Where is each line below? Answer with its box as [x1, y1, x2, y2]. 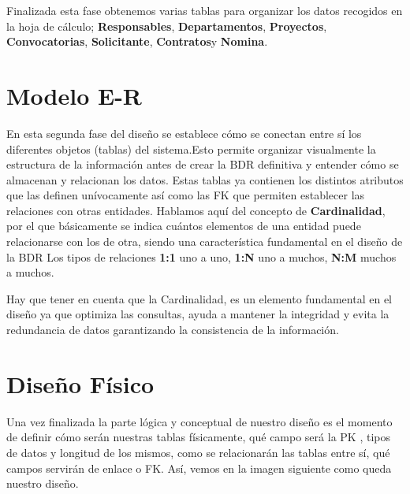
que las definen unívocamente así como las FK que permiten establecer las [6, 187, 365, 203]
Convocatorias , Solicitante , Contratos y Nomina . [6, 33, 268, 50]
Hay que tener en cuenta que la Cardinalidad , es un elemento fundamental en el [6, 290, 392, 306]
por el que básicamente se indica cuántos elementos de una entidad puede [6, 217, 361, 234]
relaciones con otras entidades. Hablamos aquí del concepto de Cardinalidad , [6, 202, 386, 218]
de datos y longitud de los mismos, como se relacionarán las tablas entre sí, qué [6, 444, 390, 460]
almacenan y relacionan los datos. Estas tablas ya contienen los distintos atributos [6, 171, 404, 188]
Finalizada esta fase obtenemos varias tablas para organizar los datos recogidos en [6, 2, 403, 18]
